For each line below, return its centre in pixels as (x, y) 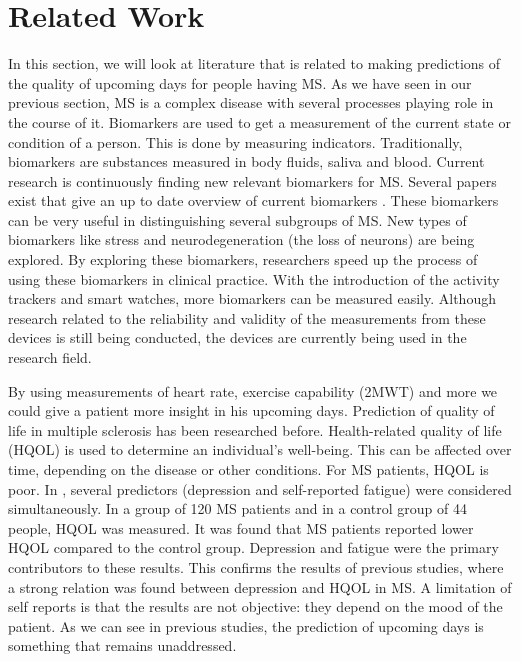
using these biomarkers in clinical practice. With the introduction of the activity (254, 278)
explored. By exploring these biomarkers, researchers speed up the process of (243, 259)
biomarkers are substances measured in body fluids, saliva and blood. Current (246, 161)
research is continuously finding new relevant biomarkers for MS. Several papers (252, 180)
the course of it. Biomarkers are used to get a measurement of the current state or (259, 121)
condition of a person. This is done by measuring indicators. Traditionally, (235, 141)
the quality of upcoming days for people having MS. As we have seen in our (240, 82)
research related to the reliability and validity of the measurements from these (247, 317)
